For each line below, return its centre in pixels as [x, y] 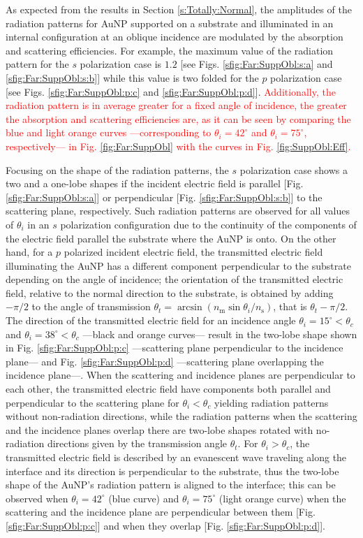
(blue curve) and [144, 498]
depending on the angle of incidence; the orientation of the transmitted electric [175, 279]
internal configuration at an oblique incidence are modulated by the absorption [175, 37]
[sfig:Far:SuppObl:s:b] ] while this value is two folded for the [132, 77]
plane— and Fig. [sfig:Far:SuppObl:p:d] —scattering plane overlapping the [165, 361]
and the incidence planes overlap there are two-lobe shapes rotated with [160, 429]
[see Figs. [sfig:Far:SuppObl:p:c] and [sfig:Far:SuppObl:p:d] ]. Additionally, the [171, 91]
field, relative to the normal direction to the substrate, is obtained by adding [170, 292]
